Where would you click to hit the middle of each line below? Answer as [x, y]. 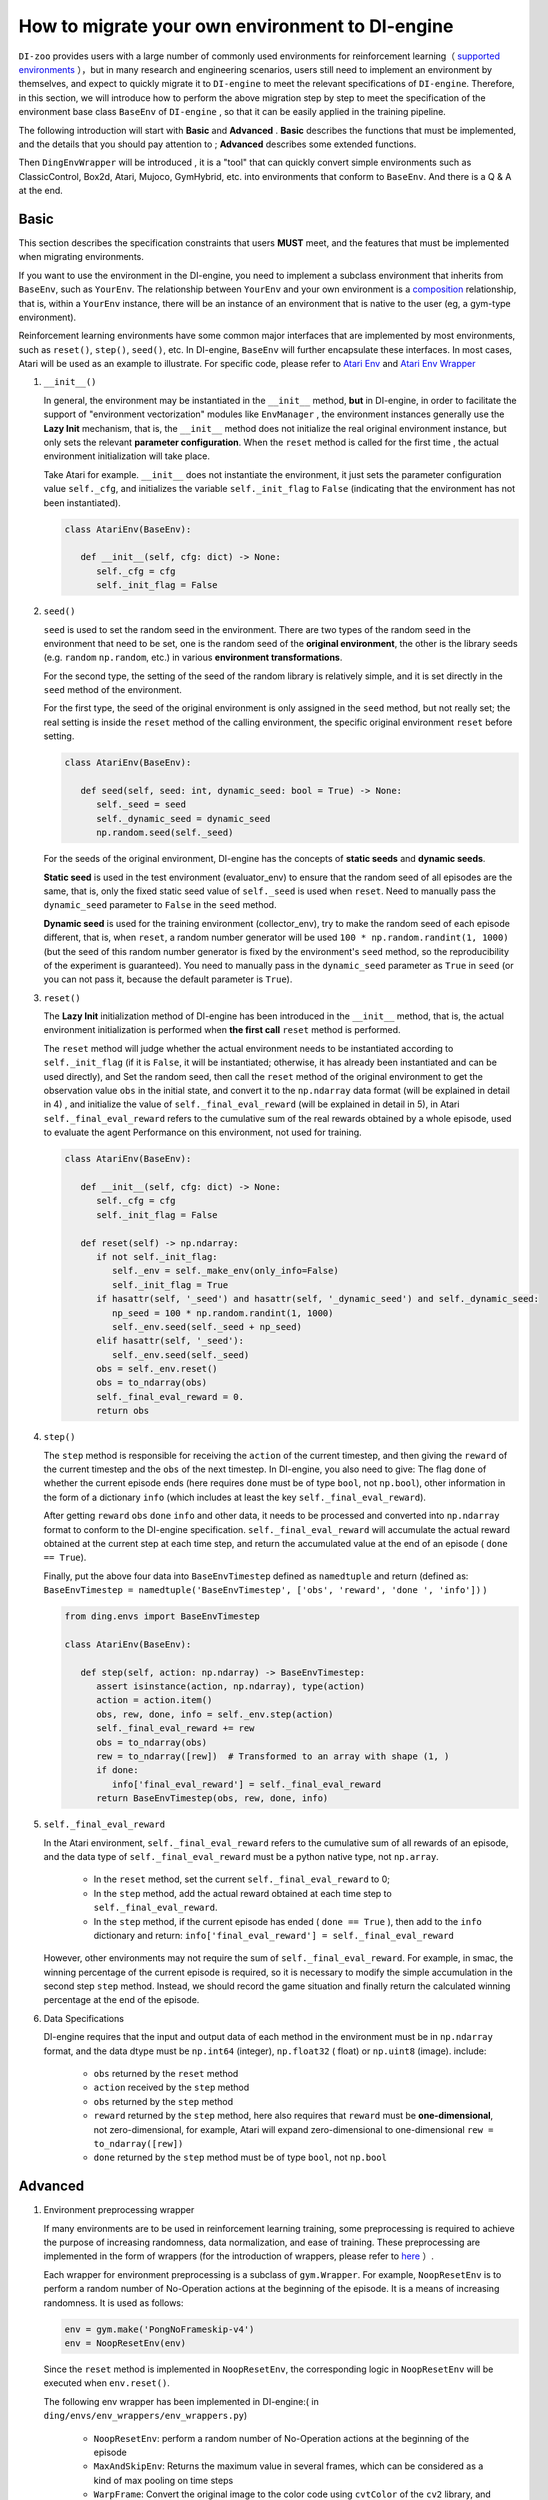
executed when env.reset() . [106, 2383]
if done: [117, 1770]
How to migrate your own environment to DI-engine [236, 26]
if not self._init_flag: [157, 1256]
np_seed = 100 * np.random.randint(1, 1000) [222, 1313]
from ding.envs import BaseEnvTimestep [162, 1616]
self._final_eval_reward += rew [175, 1728]
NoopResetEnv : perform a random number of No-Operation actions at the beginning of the [281, 2438]
